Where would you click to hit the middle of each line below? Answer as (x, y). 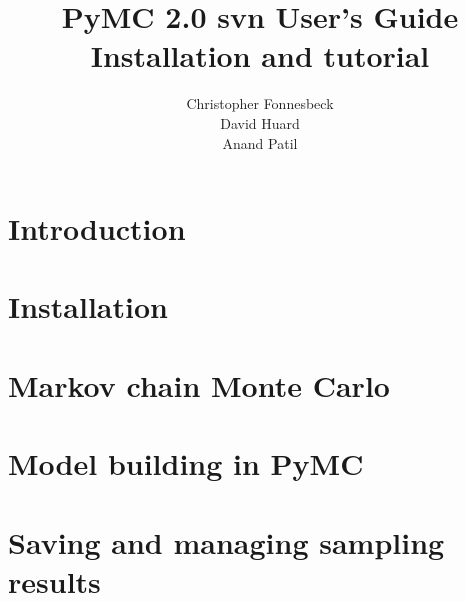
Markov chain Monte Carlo (199, 384)
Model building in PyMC (186, 463)
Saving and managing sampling (226, 541)
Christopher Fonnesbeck (260, 103)
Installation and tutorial (260, 55)
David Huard (260, 122)
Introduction (97, 228)
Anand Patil (260, 142)
